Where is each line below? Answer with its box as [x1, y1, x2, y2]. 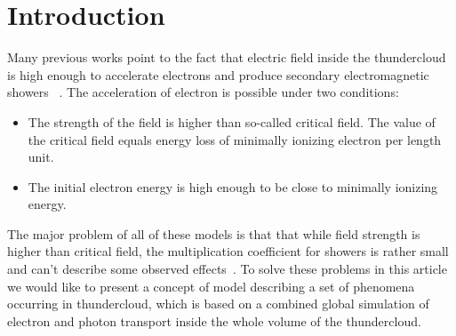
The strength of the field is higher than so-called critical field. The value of [28, 112, 436, 131]
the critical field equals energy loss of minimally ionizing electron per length [28, 130, 442, 148]
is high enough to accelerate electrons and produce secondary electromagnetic [7, 65, 429, 84]
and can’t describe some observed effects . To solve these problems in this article [7, 260, 447, 278]
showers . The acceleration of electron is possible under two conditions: [7, 83, 399, 101]
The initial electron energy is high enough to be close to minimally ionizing [28, 177, 438, 196]
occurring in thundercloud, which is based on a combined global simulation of [7, 294, 429, 313]
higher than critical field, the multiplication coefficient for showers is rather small [7, 242, 449, 260]
